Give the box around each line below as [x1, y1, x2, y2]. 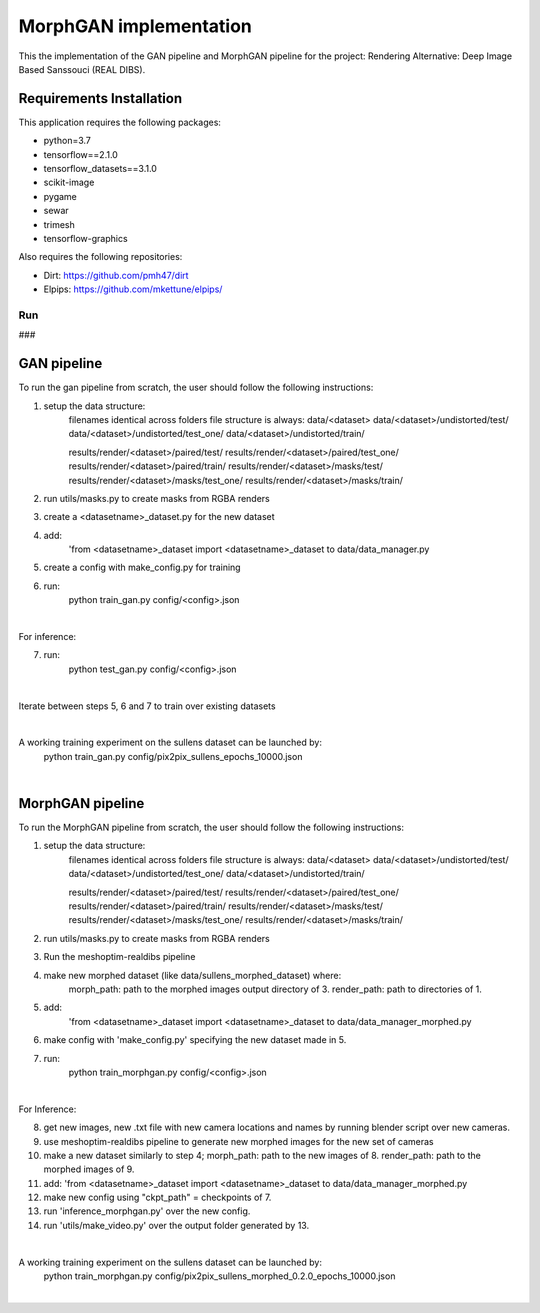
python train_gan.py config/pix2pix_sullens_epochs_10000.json [43, 750, 303, 762]
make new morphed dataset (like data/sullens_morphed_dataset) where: [43, 969, 342, 981]
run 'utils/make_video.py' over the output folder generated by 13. [43, 1219, 310, 1231]
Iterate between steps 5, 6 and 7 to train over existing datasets [18, 700, 276, 712]
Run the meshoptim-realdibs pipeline [43, 951, 196, 963]
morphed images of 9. [43, 1163, 135, 1175]
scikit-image [43, 176, 95, 189]
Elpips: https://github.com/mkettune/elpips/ [43, 283, 223, 295]
